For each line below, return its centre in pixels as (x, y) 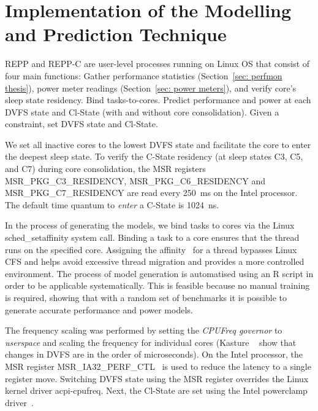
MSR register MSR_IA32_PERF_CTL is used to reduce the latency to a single (158, 366)
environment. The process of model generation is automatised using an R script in (159, 273)
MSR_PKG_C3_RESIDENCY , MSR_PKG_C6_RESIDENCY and (135, 180)
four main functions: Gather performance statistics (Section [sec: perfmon (144, 75)
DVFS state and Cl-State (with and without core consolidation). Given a (142, 112)
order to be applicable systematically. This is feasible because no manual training (157, 285)
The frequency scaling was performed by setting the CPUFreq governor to (144, 330)
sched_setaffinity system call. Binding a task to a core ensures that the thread (152, 237)
